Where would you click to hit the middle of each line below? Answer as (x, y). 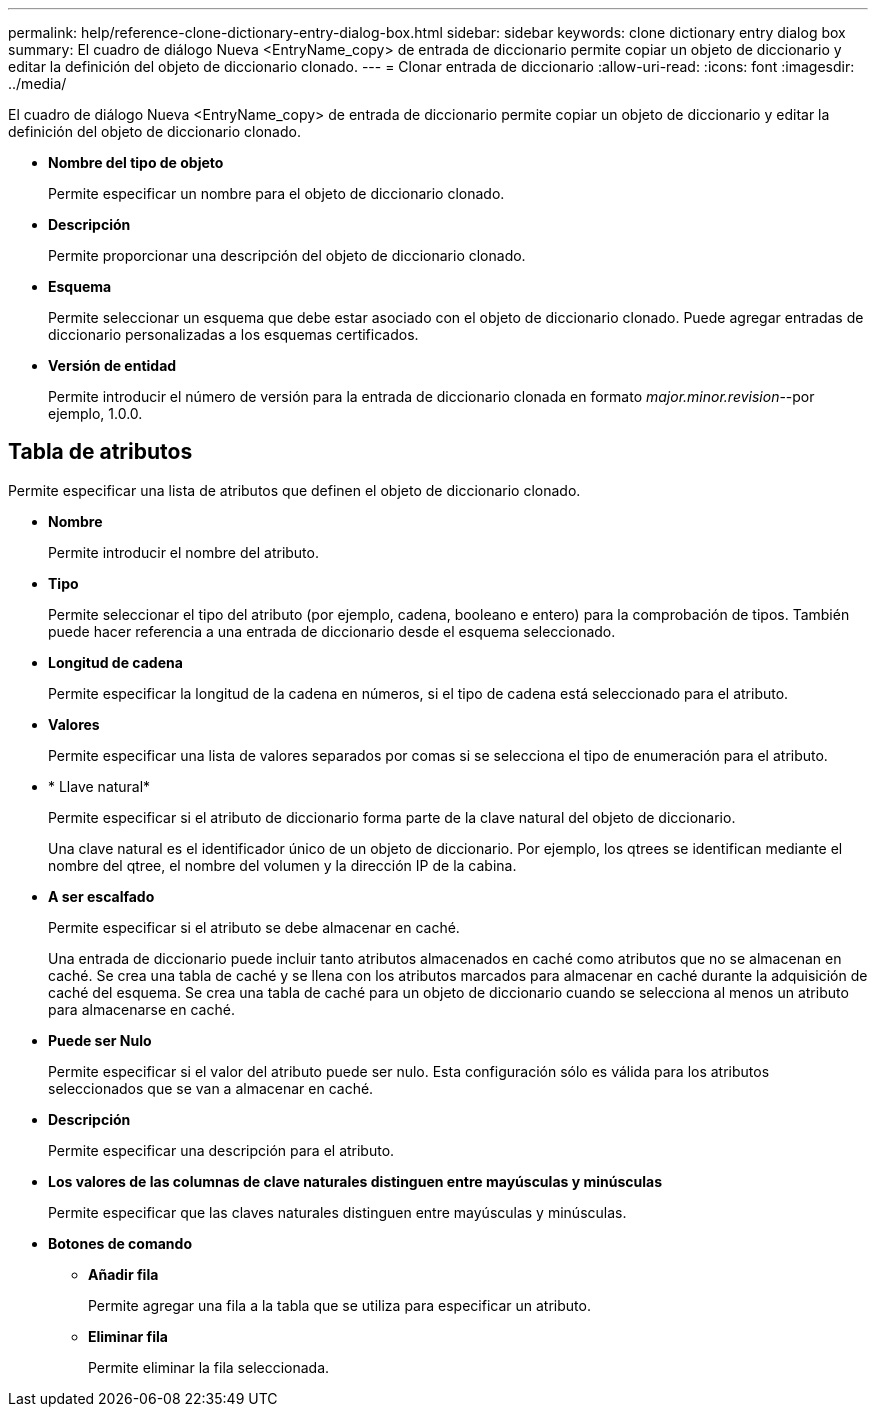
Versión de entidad (112, 365)
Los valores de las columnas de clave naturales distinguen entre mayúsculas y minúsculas (355, 1181)
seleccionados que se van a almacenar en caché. (211, 1088)
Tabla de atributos (100, 452)
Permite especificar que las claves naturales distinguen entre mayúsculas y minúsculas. (337, 1212)
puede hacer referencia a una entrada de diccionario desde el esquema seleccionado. (332, 631)
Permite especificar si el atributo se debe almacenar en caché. (254, 927)
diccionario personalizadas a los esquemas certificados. (233, 334)
